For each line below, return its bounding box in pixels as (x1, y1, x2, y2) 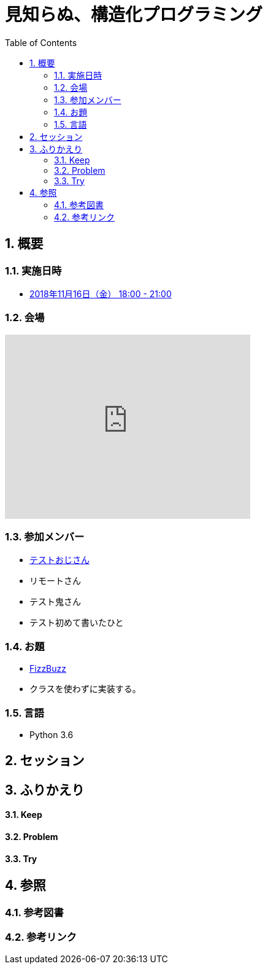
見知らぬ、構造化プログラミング (5, 4, 263, 25)
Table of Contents (5, 37, 77, 48)
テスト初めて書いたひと (29, 617, 124, 628)
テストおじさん (29, 555, 90, 566)
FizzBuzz (29, 663, 67, 674)
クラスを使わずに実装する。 (29, 683, 141, 695)
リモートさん (29, 575, 81, 586)
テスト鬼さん (29, 596, 81, 607)
